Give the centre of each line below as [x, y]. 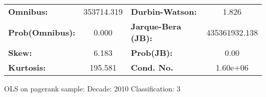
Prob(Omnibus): [42, 32]
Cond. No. [152, 67]
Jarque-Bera [156, 26]
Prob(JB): [152, 53]
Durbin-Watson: [164, 11]
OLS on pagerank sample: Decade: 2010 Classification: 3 [92, 88]
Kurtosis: [27, 67]
